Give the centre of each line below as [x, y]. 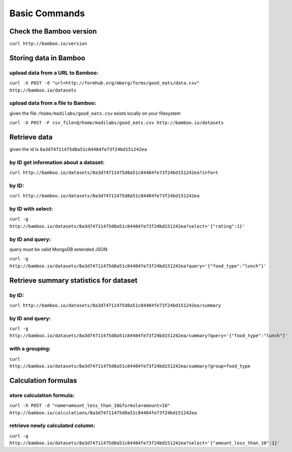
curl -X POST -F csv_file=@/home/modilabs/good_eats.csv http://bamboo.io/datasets [117, 123]
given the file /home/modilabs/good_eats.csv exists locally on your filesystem [95, 113]
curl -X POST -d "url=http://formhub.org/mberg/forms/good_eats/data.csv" [105, 83]
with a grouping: [30, 349]
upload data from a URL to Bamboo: [54, 73]
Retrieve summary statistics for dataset [73, 280]
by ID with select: [31, 209]
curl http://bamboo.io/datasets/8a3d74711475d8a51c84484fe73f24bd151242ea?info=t [114, 173]
